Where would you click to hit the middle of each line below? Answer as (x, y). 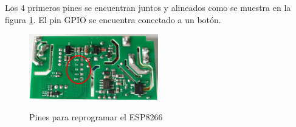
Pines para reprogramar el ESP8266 (96, 117)
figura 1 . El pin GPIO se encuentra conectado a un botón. (113, 19)
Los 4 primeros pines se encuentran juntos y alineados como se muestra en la (148, 7)
